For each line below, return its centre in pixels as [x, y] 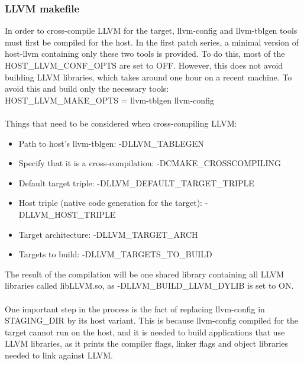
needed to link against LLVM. [59, 355]
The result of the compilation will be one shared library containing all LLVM [145, 274]
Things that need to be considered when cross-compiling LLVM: [121, 123]
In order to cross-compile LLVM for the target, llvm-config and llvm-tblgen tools [151, 30]
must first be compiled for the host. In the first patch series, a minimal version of [152, 42]
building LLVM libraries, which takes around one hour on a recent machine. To [148, 77]
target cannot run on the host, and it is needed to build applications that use [145, 332]
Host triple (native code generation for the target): [110, 203]
